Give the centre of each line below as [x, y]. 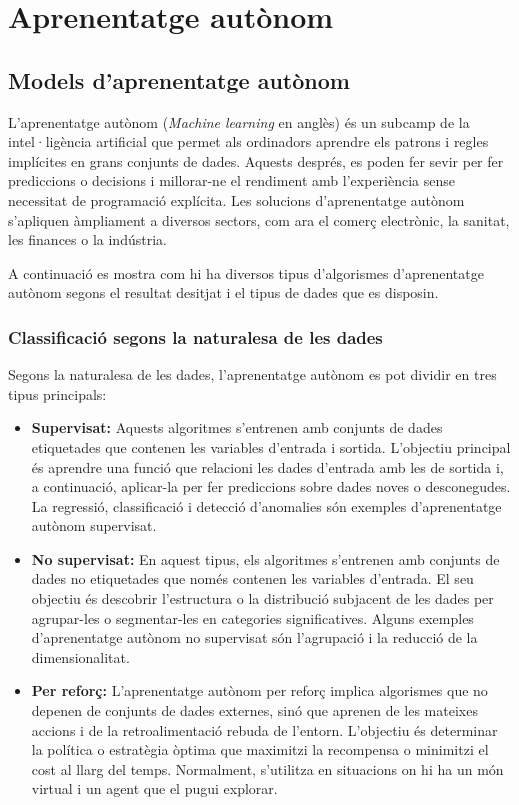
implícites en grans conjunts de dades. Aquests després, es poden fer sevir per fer [256, 160]
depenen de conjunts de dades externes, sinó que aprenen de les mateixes [254, 710]
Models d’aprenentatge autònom [179, 79]
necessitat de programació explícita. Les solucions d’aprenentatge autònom [236, 199]
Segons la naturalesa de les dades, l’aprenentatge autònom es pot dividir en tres [252, 374]
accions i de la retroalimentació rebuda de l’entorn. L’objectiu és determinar [264, 729]
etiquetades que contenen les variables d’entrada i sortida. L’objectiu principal [271, 446]
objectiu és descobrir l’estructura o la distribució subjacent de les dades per [262, 598]
